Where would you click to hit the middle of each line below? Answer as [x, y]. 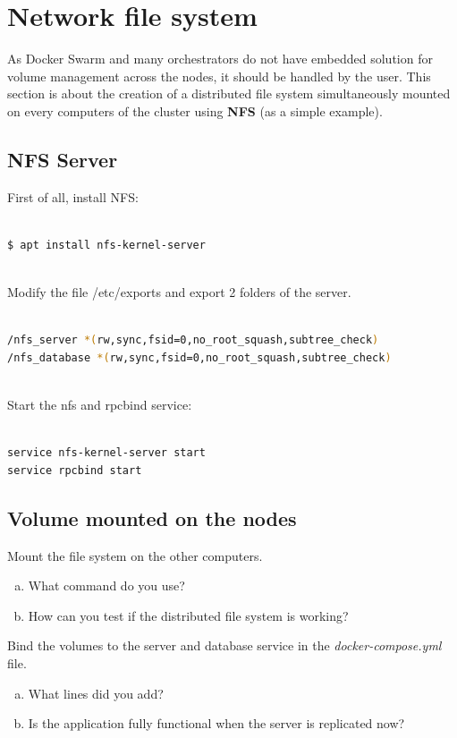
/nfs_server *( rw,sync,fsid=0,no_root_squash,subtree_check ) [193, 340]
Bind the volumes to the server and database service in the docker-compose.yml [224, 645]
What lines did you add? [96, 693]
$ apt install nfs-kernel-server [106, 245]
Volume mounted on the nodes [152, 517]
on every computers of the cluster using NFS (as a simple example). [195, 110]
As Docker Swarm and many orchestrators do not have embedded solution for [220, 59]
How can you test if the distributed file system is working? [188, 615]
